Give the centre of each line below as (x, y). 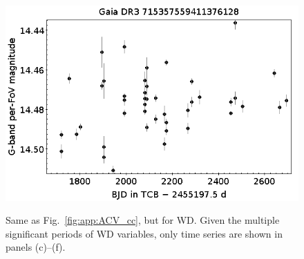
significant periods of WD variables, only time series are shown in (144, 233)
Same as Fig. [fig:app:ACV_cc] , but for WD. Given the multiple (143, 220)
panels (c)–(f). (36, 247)
